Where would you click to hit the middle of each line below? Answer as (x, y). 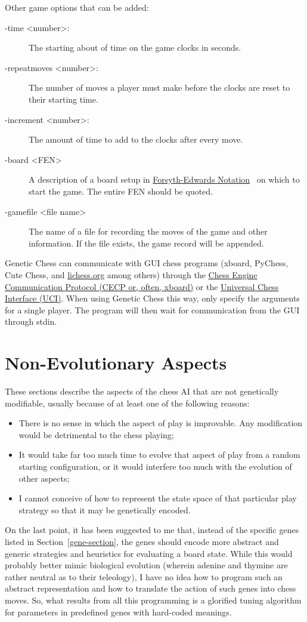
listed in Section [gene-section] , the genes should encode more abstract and (142, 541)
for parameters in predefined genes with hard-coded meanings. (118, 612)
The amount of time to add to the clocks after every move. (136, 139)
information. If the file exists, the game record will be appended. (146, 243)
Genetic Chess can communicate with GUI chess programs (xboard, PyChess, (147, 263)
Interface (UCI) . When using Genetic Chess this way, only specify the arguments (152, 298)
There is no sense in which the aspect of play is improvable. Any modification (161, 423)
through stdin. (31, 321)
